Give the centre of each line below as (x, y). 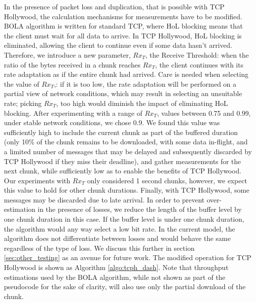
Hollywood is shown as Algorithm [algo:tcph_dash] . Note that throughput (116, 267)
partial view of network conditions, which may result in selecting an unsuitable (123, 93)
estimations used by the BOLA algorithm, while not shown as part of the (115, 277)
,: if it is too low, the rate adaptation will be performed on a (145, 84)
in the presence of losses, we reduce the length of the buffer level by (140, 209)
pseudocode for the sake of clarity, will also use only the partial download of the (125, 286)
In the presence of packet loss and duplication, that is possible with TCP (114, 6)
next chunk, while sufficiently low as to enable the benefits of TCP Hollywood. (123, 171)
